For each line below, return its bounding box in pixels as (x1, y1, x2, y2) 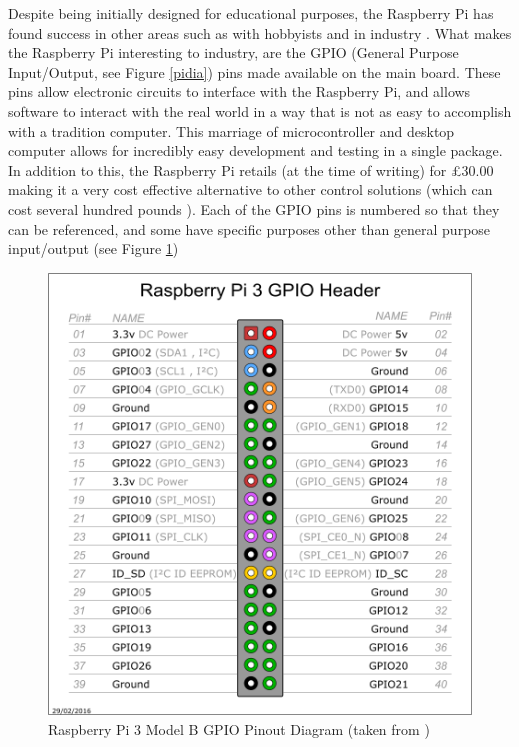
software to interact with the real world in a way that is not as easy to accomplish (8, 100, 512, 121)
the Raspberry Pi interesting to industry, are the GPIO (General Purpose (8, 42, 459, 63)
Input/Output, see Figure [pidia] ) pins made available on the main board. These (8, 61, 501, 82)
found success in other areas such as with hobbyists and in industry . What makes (8, 22, 512, 43)
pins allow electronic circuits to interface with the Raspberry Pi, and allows (8, 81, 471, 102)
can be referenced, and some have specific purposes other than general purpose (8, 218, 491, 239)
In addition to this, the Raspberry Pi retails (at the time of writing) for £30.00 (8, 159, 494, 180)
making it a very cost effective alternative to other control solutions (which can (8, 179, 493, 200)
